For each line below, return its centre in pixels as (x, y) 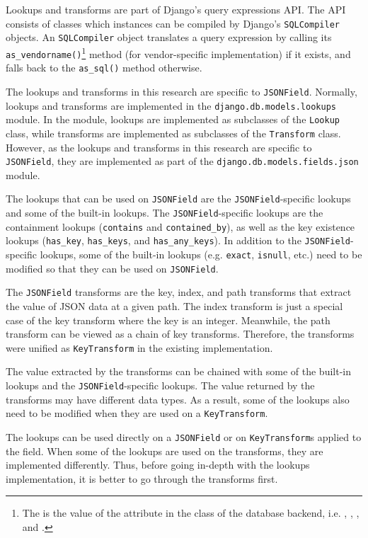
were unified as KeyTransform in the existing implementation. (139, 347)
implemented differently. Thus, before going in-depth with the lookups (158, 465)
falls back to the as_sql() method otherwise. (104, 68)
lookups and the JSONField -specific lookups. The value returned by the (160, 385)
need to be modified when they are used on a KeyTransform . (137, 413)
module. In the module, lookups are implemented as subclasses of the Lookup (173, 119)
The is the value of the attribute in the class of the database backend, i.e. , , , (191, 513)
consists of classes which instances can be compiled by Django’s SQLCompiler (173, 23)
